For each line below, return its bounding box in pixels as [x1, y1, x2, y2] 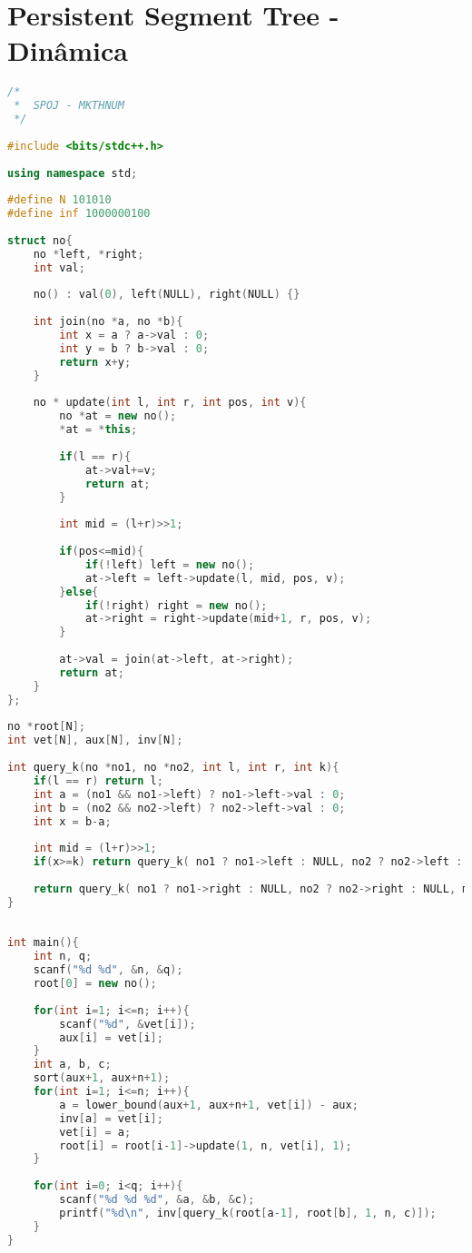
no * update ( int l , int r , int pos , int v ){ [33, 396, 307, 409]
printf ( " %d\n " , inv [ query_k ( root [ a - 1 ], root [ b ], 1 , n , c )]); [59, 1206, 437, 1219]
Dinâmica [7, 32, 128, 69]
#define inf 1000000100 [7, 207, 151, 221]
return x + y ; [59, 355, 132, 369]
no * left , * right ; [33, 247, 144, 261]
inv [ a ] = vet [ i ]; [59, 1111, 163, 1125]
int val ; [33, 261, 85, 274]
